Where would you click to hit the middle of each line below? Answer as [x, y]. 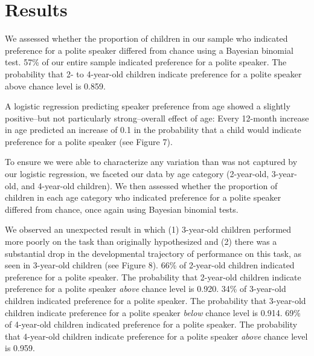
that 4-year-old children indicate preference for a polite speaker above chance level [156, 336]
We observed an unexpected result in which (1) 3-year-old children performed [148, 229]
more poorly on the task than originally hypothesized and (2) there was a [141, 241]
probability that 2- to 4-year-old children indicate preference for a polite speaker [153, 73]
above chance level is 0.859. [55, 86]
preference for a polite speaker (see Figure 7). [89, 141]
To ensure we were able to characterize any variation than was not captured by [151, 162]
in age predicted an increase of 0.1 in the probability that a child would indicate [153, 130]
